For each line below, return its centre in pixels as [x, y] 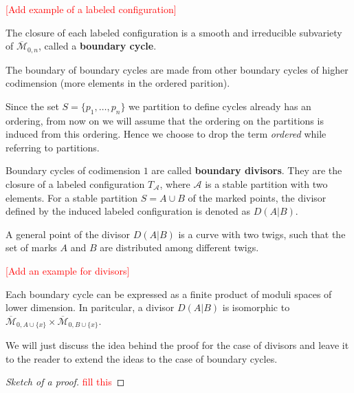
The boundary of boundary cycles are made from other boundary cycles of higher [177, 69]
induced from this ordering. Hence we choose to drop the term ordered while [166, 134]
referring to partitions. [53, 147]
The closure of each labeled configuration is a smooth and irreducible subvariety [174, 32]
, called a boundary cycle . [98, 46]
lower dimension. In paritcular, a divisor [90, 307]
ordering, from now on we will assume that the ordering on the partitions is [165, 120]
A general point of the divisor [68, 234]
